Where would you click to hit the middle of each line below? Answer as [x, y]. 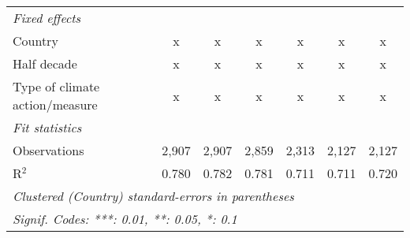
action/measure [55, 104]
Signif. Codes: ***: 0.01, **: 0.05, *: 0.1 [125, 219]
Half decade [45, 63]
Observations [48, 150]
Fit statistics [47, 127]
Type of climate [56, 86]
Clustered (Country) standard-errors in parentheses [153, 196]
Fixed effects [47, 18]
